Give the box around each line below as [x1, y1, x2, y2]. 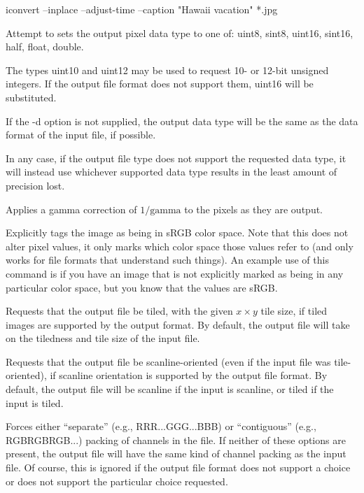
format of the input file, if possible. [6, 127, 156, 142]
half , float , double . [6, 39, 84, 54]
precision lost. [6, 178, 65, 192]
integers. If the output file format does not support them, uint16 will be [6, 76, 314, 91]
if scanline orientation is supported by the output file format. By [50, 368, 328, 383]
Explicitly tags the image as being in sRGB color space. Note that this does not [6, 225, 349, 240]
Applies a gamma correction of [6, 201, 137, 216]
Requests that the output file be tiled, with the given [6, 303, 233, 318]
